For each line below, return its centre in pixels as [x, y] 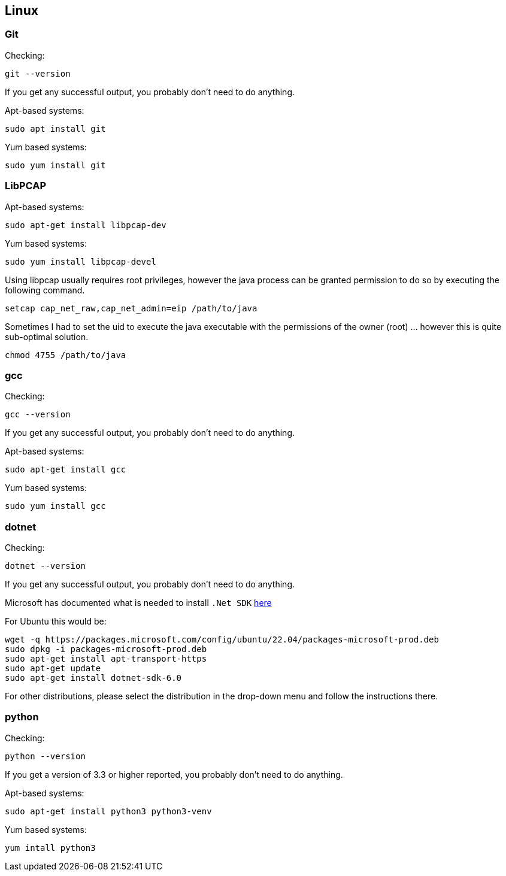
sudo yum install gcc [55, 506]
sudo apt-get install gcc [66, 470]
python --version [45, 756]
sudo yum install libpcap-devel [81, 261]
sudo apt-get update [53, 669]
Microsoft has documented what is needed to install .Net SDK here [138, 603]
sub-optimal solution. [47, 337]
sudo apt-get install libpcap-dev [86, 225]
